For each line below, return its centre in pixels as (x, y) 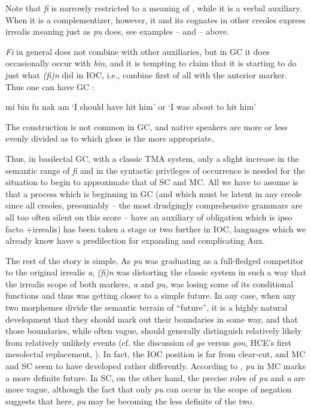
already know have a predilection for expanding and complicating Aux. (135, 240)
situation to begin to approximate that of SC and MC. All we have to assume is (152, 182)
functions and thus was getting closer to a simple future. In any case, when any (151, 295)
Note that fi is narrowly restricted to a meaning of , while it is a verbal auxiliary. (154, 8)
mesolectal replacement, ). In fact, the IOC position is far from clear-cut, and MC (155, 354)
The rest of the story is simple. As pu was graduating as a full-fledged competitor (155, 260)
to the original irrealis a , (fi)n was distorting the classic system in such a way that (156, 272)
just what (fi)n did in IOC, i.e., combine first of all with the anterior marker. (146, 74)
